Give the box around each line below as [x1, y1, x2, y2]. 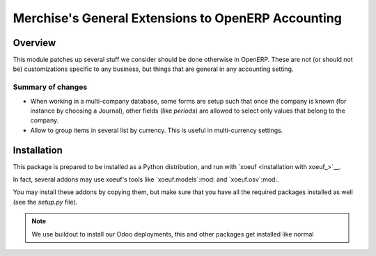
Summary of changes [13, 82, 88, 92]
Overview [13, 37, 56, 49]
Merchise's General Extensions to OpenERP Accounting [13, 10, 343, 26]
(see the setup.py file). [13, 198, 78, 206]
